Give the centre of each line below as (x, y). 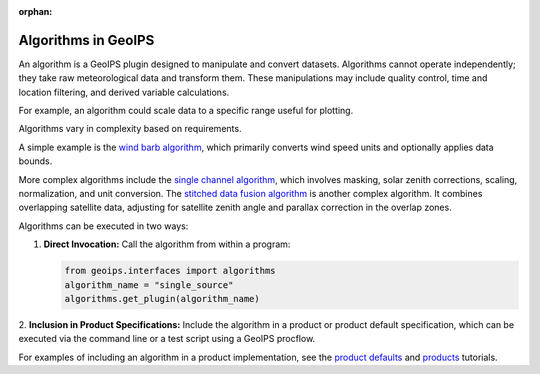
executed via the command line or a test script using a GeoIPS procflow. (167, 339)
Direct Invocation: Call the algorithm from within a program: (167, 244)
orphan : (35, 11)
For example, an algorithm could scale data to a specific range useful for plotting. (186, 111)
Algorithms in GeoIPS (86, 40)
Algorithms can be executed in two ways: (103, 226)
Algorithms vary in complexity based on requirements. (130, 129)
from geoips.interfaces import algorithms (170, 271)
